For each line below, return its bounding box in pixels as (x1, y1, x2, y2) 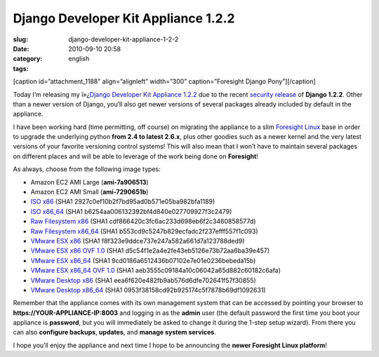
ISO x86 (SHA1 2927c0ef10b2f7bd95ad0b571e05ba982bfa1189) (30, 197, 215, 206)
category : (13, 55, 43, 63)
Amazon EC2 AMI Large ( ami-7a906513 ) (30, 177, 149, 186)
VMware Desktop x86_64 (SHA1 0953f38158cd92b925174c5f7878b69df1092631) (30, 285, 266, 294)
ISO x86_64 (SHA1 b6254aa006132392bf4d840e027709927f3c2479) (30, 207, 232, 215)
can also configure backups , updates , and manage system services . (13, 328, 217, 337)
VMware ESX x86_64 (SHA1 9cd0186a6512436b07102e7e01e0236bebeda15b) (30, 256, 256, 264)
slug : (13, 35, 28, 43)
